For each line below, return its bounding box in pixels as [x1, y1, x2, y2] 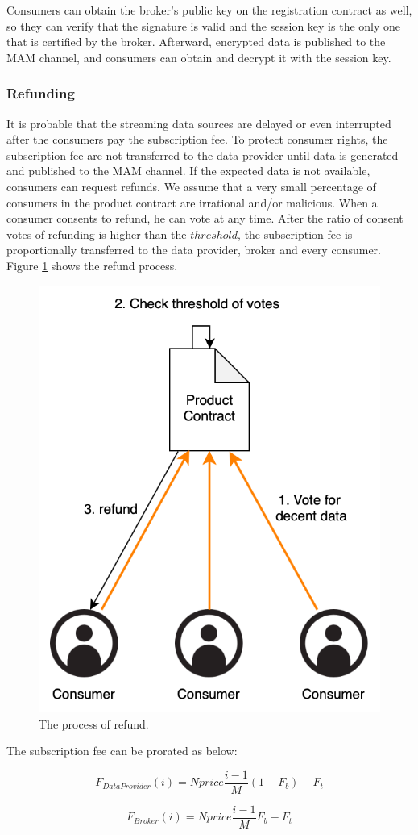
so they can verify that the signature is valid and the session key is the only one [6, 17, 401, 34]
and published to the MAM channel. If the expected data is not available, [6, 162, 370, 179]
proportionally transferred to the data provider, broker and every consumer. [6, 241, 381, 258]
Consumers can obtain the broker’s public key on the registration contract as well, [6, 2, 412, 18]
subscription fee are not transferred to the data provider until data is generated [6, 146, 399, 163]
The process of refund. [39, 715, 149, 732]
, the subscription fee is [238, 225, 353, 242]
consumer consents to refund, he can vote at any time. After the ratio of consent [6, 210, 404, 227]
